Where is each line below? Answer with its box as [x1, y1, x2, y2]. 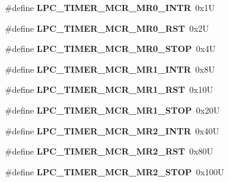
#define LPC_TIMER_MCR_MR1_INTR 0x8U [5, 62, 215, 75]
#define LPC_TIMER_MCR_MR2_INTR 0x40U [5, 124, 219, 137]
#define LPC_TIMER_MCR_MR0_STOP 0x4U [5, 42, 216, 55]
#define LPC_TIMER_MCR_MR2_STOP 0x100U [5, 165, 224, 178]
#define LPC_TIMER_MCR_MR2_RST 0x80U [5, 145, 213, 158]
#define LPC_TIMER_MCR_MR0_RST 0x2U [5, 21, 209, 34]
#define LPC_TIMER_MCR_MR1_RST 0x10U [5, 83, 213, 96]
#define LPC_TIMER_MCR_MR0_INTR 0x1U [5, 1, 215, 13]
